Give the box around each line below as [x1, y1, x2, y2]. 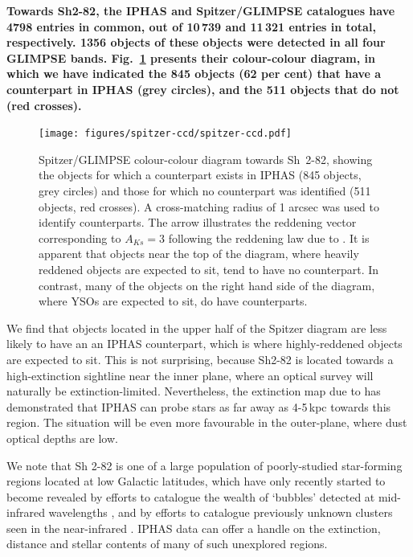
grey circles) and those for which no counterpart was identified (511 [39, 182, 371, 199]
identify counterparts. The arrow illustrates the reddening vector [39, 214, 357, 231]
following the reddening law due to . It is [168, 229, 370, 246]
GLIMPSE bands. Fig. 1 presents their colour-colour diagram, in [6, 49, 376, 66]
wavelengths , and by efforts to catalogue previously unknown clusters [48, 504, 393, 521]
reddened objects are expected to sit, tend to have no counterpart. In [39, 260, 379, 277]
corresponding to [39, 229, 121, 246]
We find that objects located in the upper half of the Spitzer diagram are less [6, 319, 387, 336]
